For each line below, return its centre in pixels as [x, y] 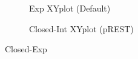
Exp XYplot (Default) [70, 8]
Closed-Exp [26, 49]
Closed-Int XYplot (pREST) [81, 28]
